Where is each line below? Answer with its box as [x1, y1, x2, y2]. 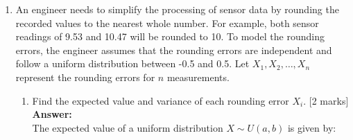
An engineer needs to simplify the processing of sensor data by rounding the [15, 2, 339, 16]
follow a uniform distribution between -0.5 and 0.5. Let [15, 56, 250, 71]
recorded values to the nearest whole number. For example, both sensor [15, 15, 319, 30]
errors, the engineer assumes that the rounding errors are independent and [15, 42, 332, 57]
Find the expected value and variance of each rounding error [32, 93, 289, 107]
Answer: [32, 107, 72, 121]
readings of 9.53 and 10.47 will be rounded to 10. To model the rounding [15, 29, 325, 44]
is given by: [287, 120, 336, 134]
